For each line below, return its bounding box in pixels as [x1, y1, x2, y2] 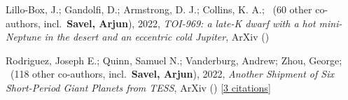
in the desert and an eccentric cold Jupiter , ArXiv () [44, 29, 270, 44]
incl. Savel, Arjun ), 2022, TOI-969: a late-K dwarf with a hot [43, 15, 316, 30]
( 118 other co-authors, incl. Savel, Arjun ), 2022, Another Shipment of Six [10, 66, 334, 81]
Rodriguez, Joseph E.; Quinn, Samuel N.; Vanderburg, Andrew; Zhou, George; [6, 52, 342, 67]
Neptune [6, 29, 41, 44]
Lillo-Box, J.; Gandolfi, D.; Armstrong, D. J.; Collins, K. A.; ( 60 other [6, 2, 312, 16]
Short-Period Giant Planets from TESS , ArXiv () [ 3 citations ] [6, 80, 271, 94]
